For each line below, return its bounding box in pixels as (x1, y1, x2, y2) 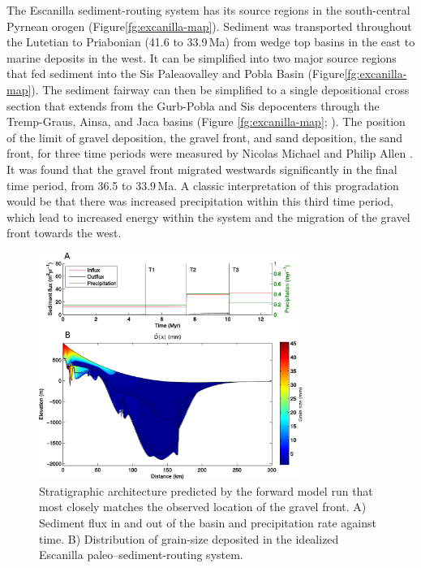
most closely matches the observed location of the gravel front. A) (39, 498, 367, 515)
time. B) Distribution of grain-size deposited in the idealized (39, 530, 339, 547)
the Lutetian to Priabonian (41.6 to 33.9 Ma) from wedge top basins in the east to (6, 33, 415, 50)
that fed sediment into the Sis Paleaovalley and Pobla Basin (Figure (6, 65, 345, 82)
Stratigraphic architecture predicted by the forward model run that (39, 482, 373, 499)
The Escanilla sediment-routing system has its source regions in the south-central (6, 2, 410, 18)
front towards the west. (6, 224, 122, 241)
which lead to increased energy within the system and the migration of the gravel (6, 208, 410, 225)
